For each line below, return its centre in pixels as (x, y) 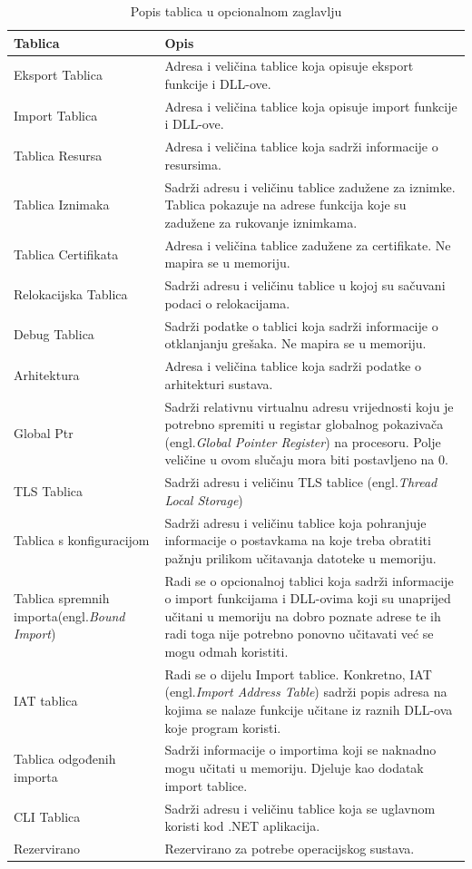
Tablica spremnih (62, 598)
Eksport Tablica (58, 75)
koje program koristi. (223, 727)
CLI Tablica (47, 817)
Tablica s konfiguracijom (82, 540)
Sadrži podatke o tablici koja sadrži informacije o (301, 325)
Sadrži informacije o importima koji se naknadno (300, 750)
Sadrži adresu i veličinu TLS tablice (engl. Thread (301, 482)
